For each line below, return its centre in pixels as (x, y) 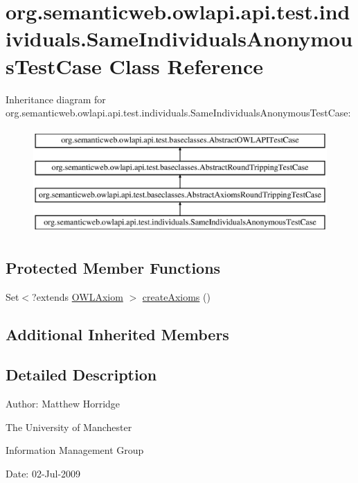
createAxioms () (176, 296)
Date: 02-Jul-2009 (43, 474)
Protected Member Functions (113, 267)
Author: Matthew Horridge (63, 404)
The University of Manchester (69, 427)
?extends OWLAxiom (78, 296)
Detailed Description (81, 375)
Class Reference (186, 65)
